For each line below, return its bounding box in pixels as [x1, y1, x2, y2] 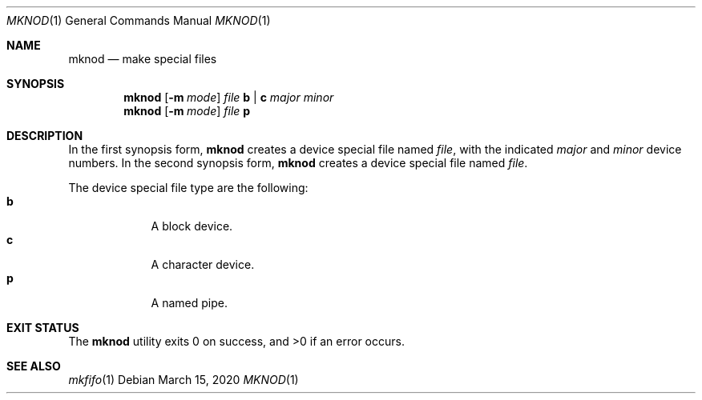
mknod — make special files [68, 52, 217, 66]
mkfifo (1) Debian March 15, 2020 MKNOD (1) [68, 373, 299, 386]
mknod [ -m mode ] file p [123, 104, 251, 118]
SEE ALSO [6, 359, 61, 373]
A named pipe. [151, 296, 228, 310]
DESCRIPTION [6, 129, 83, 142]
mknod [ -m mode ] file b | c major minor [123, 90, 334, 104]
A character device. [151, 258, 255, 271]
